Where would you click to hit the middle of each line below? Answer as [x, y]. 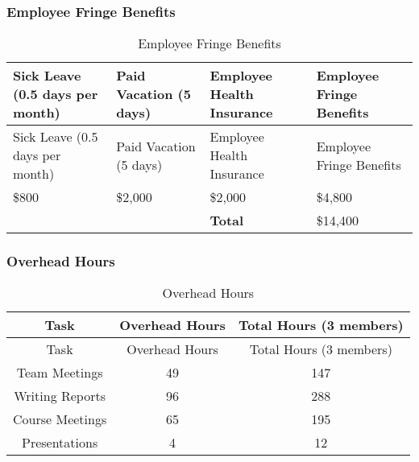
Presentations [60, 443]
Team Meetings [60, 373]
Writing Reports [60, 396]
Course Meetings [60, 419]
